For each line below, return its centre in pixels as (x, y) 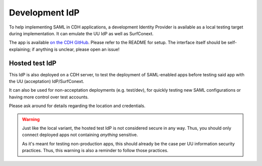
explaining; (20, 49)
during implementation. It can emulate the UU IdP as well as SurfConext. (81, 33)
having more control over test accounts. (49, 97)
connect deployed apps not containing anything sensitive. (80, 135)
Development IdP (44, 13)
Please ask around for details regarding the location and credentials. (77, 106)
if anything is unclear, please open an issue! (76, 49)
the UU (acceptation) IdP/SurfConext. (47, 82)
